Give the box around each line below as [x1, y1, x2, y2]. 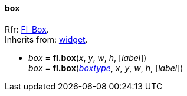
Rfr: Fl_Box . [5, 24, 49, 34]
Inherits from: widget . [5, 34, 88, 44]
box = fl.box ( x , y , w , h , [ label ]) [28, 52, 147, 63]
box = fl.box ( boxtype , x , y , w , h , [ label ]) [28, 62, 183, 73]
